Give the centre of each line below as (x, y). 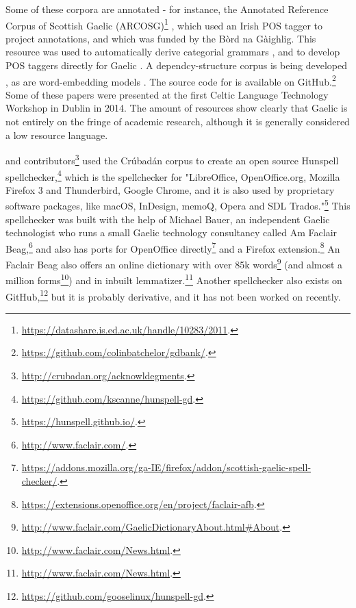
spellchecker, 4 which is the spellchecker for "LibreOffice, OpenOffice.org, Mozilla (173, 175)
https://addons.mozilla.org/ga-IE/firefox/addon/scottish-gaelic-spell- (166, 467)
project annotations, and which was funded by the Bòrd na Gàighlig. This (161, 38)
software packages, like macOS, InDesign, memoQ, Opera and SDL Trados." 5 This (178, 204)
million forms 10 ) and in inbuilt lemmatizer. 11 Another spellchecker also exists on (174, 279)
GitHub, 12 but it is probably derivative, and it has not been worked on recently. (173, 295)
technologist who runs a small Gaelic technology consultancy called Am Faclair (171, 232)
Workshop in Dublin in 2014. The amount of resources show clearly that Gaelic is (177, 108)
